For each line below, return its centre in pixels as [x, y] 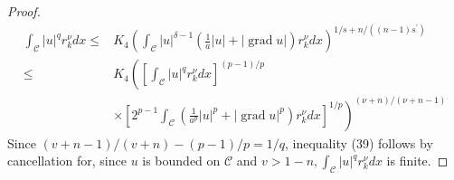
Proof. [24, 11]
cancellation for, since [67, 161]
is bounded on [181, 161]
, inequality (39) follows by [359, 142]
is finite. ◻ [417, 161]
